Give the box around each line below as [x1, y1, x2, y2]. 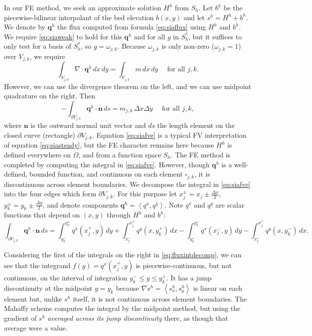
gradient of [4, 313, 37, 323]
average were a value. [4, 322, 68, 333]
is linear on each [193, 282, 243, 293]
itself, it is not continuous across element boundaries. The [73, 293, 247, 304]
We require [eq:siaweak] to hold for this [4, 31, 122, 41]
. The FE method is [171, 149, 231, 159]
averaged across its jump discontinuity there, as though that [47, 313, 228, 323]
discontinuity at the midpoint [4, 282, 93, 293]
